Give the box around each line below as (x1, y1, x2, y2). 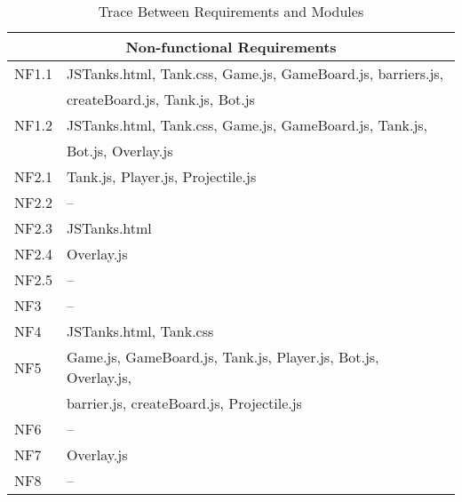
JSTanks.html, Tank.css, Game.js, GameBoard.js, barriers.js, (66, 63, 444, 84)
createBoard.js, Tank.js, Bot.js (66, 89, 255, 109)
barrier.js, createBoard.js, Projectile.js (66, 393, 302, 413)
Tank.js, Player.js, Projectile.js (66, 166, 257, 187)
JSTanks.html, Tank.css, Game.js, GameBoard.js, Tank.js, (66, 115, 428, 135)
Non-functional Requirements (125, 36, 337, 57)
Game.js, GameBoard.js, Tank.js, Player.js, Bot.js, (66, 347, 379, 367)
